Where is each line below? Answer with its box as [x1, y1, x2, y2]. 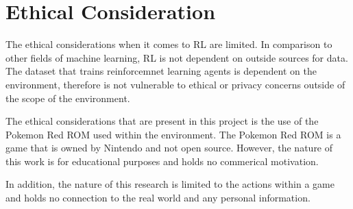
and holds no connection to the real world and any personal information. [5, 190, 311, 205]
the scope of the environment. [5, 90, 130, 105]
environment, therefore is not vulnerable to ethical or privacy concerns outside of [5, 77, 345, 91]
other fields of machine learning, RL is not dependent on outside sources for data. [5, 50, 348, 64]
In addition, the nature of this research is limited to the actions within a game [5, 177, 334, 191]
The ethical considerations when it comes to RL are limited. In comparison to [5, 37, 332, 51]
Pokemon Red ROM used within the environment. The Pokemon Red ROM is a [5, 127, 341, 141]
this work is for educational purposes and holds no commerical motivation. [5, 153, 319, 168]
